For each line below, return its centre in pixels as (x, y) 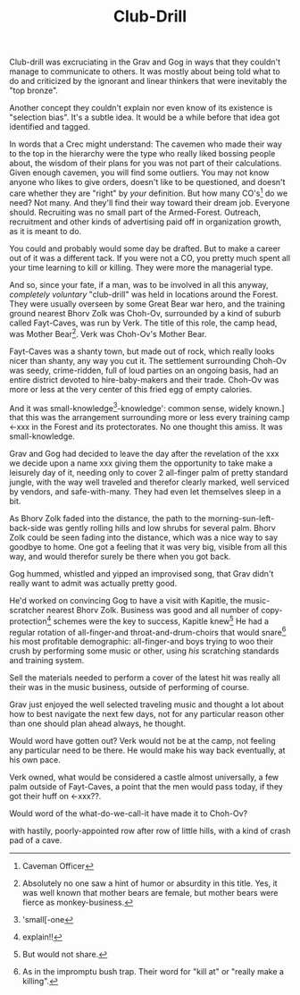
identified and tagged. (50, 127)
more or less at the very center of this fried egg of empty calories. (131, 389)
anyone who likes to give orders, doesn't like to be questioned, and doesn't (147, 182)
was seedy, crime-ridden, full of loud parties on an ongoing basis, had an (144, 370)
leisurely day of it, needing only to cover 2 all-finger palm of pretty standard (149, 473)
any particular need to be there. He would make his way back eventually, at (147, 750)
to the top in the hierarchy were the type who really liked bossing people (142, 154)
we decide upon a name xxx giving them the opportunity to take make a (141, 463)
